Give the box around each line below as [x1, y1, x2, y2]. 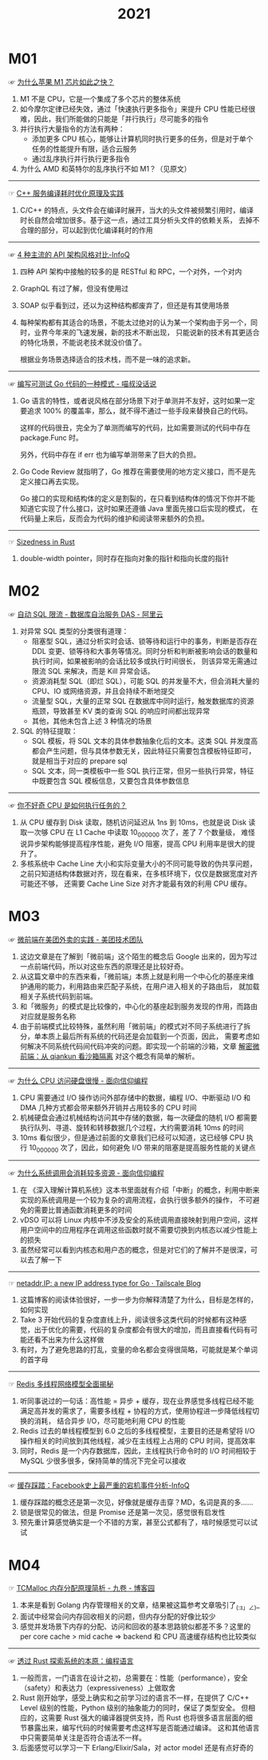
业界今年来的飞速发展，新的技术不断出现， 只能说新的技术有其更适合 [33, 327, 260, 337]
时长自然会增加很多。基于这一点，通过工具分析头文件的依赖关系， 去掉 [19, 215, 253, 224]
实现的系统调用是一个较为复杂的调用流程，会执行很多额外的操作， [19, 1195, 237, 1205]
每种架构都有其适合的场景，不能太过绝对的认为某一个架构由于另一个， [19, 317, 251, 327]
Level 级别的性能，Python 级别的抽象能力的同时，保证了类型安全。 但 [19, 1703, 249, 1713]
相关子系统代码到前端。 [19, 991, 97, 1001]
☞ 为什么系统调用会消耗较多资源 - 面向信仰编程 [8, 1169, 165, 1178]
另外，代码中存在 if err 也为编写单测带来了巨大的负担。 [19, 449, 201, 459]
